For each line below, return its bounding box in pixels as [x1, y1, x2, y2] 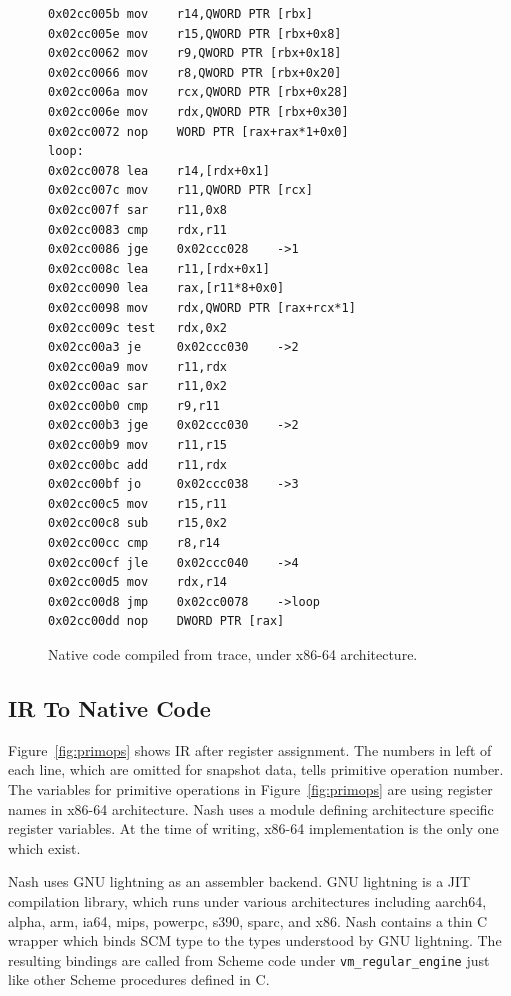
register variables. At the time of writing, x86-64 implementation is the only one [8, 818, 499, 839]
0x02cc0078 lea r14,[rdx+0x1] [48, 163, 270, 178]
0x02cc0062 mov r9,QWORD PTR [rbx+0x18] [48, 46, 342, 61]
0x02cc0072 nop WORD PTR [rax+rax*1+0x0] [48, 124, 349, 139]
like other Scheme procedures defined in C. [8, 969, 270, 990]
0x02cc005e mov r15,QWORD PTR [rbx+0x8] [48, 26, 342, 41]
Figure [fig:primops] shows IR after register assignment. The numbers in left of [8, 739, 492, 760]
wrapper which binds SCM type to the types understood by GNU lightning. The [8, 930, 502, 951]
